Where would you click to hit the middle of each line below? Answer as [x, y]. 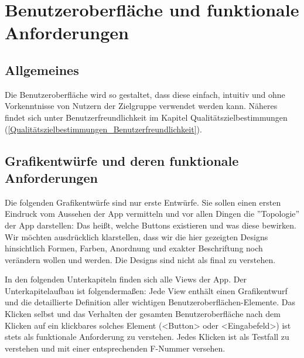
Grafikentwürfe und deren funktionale [122, 160]
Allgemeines [42, 69]
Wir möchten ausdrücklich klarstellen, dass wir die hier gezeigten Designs [136, 236]
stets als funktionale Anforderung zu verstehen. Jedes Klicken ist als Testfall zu [147, 337]
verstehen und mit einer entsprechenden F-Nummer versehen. [115, 348]
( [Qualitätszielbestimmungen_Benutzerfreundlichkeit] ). [103, 129]
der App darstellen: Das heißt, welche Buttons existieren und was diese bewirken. [151, 225]
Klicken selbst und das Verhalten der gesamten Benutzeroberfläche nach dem [143, 314]
